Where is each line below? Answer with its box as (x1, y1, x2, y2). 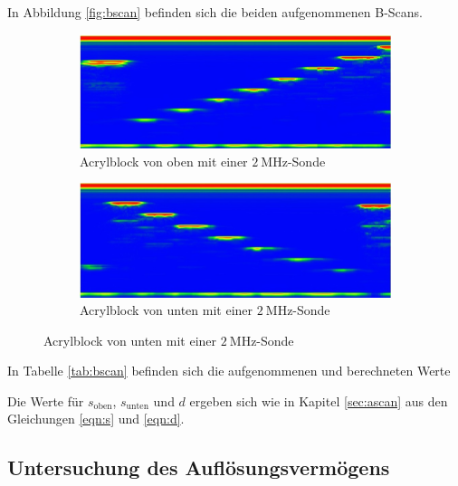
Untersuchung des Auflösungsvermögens (7, 453, 390, 481)
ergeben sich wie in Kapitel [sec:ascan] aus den (189, 391, 448, 410)
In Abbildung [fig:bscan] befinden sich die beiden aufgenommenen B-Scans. (7, 3, 423, 21)
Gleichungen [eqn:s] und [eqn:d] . (7, 409, 185, 428)
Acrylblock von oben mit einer (80, 151, 248, 170)
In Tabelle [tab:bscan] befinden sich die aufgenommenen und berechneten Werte (7, 361, 451, 380)
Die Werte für (7, 391, 84, 410)
